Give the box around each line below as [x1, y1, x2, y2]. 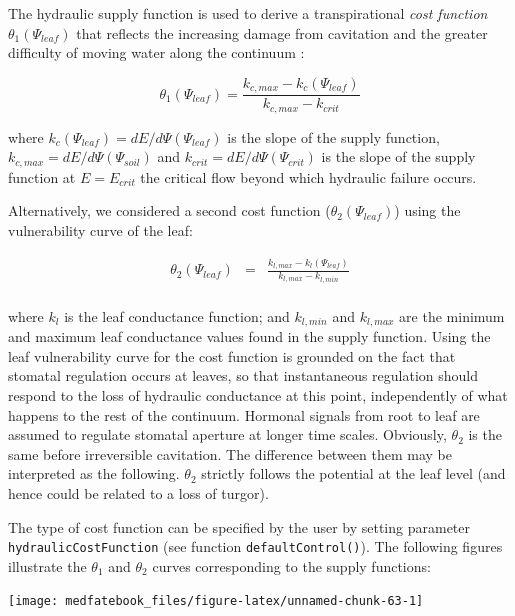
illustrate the [8, 555, 87, 576]
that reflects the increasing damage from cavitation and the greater [76, 22, 488, 43]
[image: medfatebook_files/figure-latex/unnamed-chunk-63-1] [8, 594, 424, 609]
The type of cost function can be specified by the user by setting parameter [8, 516, 471, 537]
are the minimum [399, 305, 505, 326]
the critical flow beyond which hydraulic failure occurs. [140, 166, 477, 187]
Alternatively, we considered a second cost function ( [8, 200, 331, 221]
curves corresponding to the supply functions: [152, 555, 431, 576]
